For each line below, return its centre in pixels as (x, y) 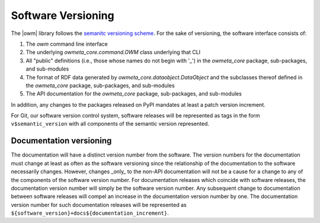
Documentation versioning (61, 141)
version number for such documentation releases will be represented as (99, 205)
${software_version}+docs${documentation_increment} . (90, 213)
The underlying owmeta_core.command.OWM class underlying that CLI (113, 52)
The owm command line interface (67, 44)
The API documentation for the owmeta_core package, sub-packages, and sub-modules (134, 94)
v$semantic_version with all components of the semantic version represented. (110, 124)
